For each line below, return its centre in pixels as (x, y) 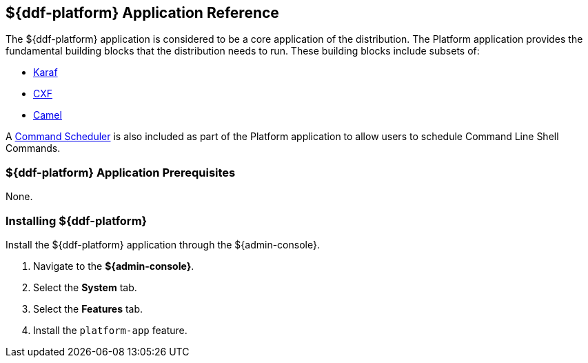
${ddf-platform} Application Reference (142, 13)
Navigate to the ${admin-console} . (114, 266)
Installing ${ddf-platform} (77, 220)
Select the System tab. (85, 287)
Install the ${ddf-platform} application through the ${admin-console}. (163, 244)
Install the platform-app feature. (110, 330)
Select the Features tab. (88, 308)
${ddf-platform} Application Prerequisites (121, 172)
